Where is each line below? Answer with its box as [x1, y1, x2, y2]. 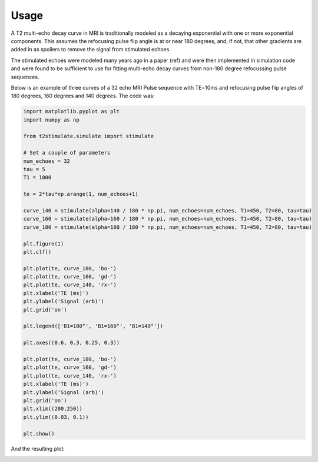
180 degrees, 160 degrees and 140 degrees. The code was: [11, 92, 155, 100]
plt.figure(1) [23, 240, 64, 247]
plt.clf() [23, 248, 52, 255]
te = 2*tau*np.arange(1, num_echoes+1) [23, 191, 138, 198]
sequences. [11, 73, 39, 80]
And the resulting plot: [11, 445, 65, 453]
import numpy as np [23, 116, 79, 123]
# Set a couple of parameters [23, 149, 111, 156]
